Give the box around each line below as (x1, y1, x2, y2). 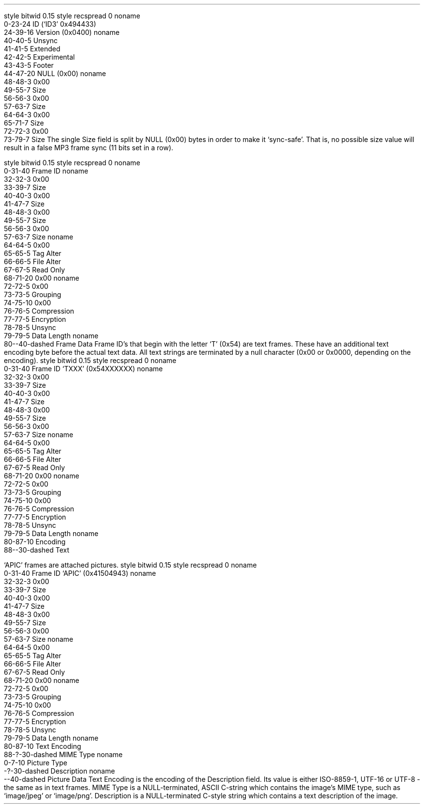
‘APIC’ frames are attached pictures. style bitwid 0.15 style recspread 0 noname (4, 561, 257, 569)
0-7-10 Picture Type (4, 759, 67, 767)
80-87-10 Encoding (4, 538, 66, 546)
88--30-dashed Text (4, 546, 70, 554)
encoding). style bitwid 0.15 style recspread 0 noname (4, 356, 177, 364)
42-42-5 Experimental (4, 53, 75, 61)
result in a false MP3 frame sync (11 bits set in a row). (4, 143, 173, 152)
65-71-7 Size (4, 119, 44, 127)
